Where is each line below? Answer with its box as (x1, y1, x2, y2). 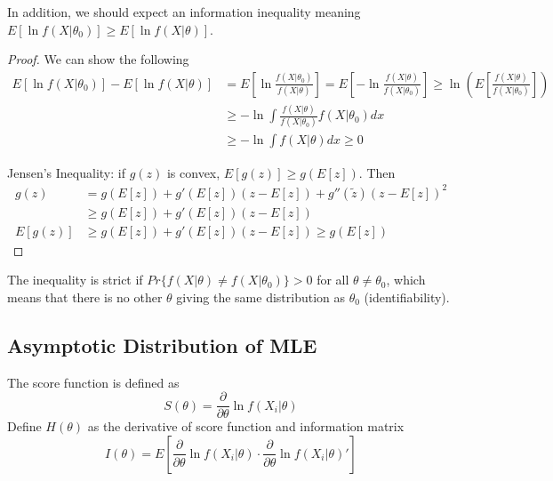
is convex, (166, 163, 220, 181)
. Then (358, 163, 396, 181)
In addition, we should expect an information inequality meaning (7, 3, 361, 20)
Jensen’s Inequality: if (7, 163, 125, 181)
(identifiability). (364, 287, 450, 306)
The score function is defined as (7, 373, 180, 391)
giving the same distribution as (176, 287, 346, 306)
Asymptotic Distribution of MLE (7, 331, 317, 358)
